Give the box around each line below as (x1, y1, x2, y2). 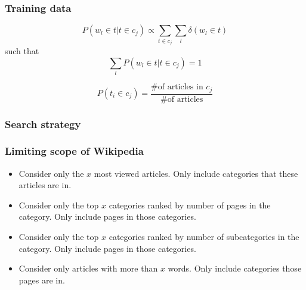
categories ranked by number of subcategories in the (109, 230, 299, 243)
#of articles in (151, 83, 203, 92)
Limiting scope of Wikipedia (5, 144, 144, 158)
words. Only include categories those (168, 262, 302, 275)
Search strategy (5, 116, 81, 131)
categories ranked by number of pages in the (109, 198, 271, 211)
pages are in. (18, 273, 65, 286)
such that (5, 45, 39, 57)
